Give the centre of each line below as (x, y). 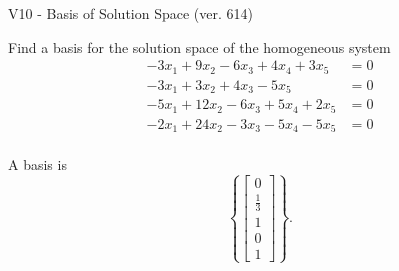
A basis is (37, 164)
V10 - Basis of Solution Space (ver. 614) (130, 13)
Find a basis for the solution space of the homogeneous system (199, 46)
